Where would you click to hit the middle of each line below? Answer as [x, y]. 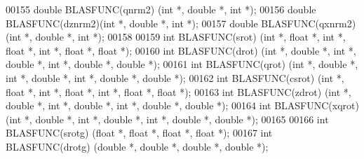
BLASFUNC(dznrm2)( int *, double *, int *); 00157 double [132, 23]
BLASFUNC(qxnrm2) [309, 23]
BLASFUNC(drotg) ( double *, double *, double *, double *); [137, 146]
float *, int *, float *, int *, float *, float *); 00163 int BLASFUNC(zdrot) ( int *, [178, 91]
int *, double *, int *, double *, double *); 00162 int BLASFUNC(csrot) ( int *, [175, 77]
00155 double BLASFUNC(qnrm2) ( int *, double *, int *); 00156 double [161, 9]
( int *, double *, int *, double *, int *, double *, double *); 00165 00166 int [167, 119]
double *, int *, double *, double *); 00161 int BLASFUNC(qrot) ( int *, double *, [182, 64]
